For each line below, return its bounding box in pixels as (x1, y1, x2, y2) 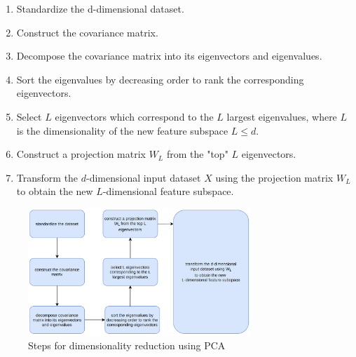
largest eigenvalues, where (226, 109, 337, 123)
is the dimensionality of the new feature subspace (16, 123, 228, 137)
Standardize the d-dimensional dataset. (16, 1, 184, 15)
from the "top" (166, 147, 228, 161)
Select (16, 109, 42, 123)
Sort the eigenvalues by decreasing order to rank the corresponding (16, 72, 304, 86)
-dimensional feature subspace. (102, 184, 234, 198)
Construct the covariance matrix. (16, 25, 158, 39)
